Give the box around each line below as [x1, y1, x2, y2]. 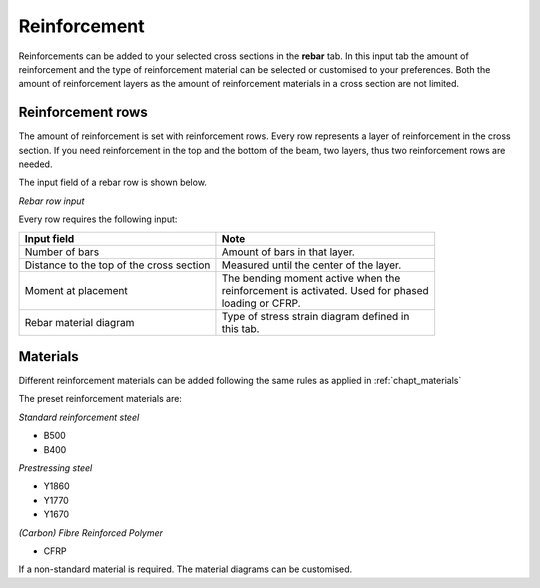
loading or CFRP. [221, 296, 301, 310]
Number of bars [24, 245, 100, 259]
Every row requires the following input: [18, 213, 178, 225]
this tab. [221, 321, 260, 335]
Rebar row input [18, 195, 85, 207]
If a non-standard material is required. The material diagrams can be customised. [18, 563, 353, 575]
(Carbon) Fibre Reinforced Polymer [18, 526, 164, 539]
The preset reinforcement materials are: [18, 393, 182, 405]
